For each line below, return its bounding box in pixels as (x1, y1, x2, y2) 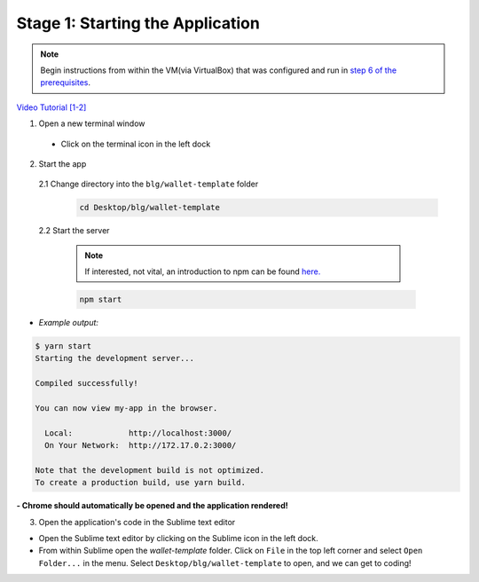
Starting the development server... (35, 353, 195, 364)
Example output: (38, 318, 99, 327)
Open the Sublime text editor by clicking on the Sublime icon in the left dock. (38, 533, 318, 544)
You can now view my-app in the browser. (35, 403, 218, 413)
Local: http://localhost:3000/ (44, 428, 232, 438)
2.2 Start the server (38, 225, 110, 236)
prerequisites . (40, 77, 91, 88)
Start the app (38, 158, 87, 169)
